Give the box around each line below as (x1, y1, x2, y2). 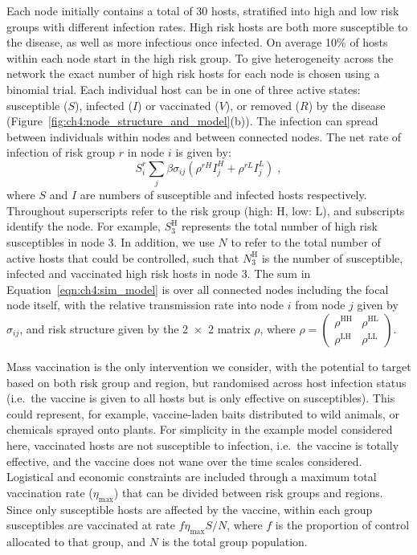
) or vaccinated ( (137, 96, 219, 113)
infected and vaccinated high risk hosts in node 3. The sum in (6, 265, 311, 282)
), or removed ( (225, 96, 300, 113)
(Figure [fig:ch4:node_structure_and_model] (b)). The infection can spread (6, 112, 378, 129)
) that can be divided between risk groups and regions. (113, 484, 383, 500)
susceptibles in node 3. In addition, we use (6, 234, 215, 251)
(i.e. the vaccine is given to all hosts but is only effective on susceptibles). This (6, 390, 395, 406)
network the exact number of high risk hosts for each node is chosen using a (6, 65, 380, 82)
